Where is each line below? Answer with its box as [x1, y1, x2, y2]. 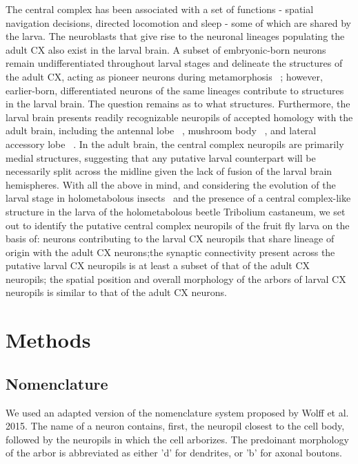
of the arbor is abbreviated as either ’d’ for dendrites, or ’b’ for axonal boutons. [6, 445, 342, 460]
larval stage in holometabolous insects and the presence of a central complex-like [6, 191, 351, 205]
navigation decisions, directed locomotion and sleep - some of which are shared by [6, 15, 351, 30]
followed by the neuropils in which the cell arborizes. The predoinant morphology [6, 432, 349, 446]
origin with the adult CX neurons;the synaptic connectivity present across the [6, 244, 335, 259]
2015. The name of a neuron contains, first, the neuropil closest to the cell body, [6, 419, 345, 433]
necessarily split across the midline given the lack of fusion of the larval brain [6, 164, 332, 178]
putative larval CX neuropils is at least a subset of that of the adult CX [6, 258, 310, 273]
